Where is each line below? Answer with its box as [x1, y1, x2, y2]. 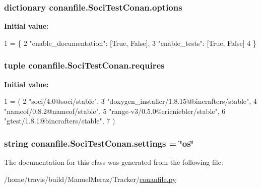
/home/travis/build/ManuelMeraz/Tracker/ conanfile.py [4, 173, 176, 184]
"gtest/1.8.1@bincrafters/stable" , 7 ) [4, 115, 115, 126]
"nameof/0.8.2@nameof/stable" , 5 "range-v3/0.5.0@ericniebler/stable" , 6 [4, 105, 226, 116]
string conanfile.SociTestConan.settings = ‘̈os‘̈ [4, 137, 193, 149]
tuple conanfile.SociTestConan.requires [4, 59, 165, 72]
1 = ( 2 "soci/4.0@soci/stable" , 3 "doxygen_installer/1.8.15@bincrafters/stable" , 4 [4, 96, 257, 106]
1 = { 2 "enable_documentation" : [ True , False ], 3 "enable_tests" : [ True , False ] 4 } [4, 37, 256, 48]
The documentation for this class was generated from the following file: [4, 157, 223, 167]
